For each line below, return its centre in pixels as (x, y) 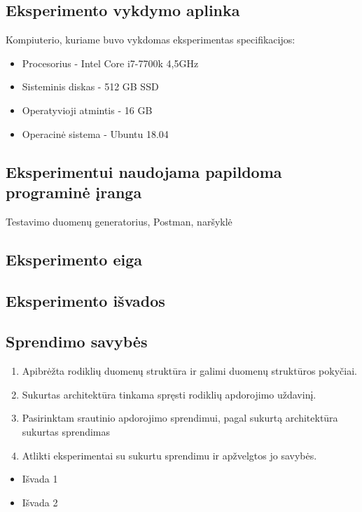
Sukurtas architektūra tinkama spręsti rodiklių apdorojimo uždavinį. (169, 394)
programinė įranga (74, 192)
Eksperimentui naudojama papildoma (144, 171)
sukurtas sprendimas (66, 431)
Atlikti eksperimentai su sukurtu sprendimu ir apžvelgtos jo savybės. (169, 455)
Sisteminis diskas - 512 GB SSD (90, 87)
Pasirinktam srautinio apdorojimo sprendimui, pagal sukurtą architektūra (180, 418)
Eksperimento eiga (74, 259)
